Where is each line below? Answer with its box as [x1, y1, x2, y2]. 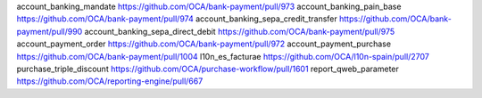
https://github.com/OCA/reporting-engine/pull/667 [16, 76, 204, 86]
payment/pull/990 [16, 26, 83, 37]
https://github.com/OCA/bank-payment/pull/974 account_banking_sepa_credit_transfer [16, 13, 338, 24]
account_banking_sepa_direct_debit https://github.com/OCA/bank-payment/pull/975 [84, 26, 395, 37]
